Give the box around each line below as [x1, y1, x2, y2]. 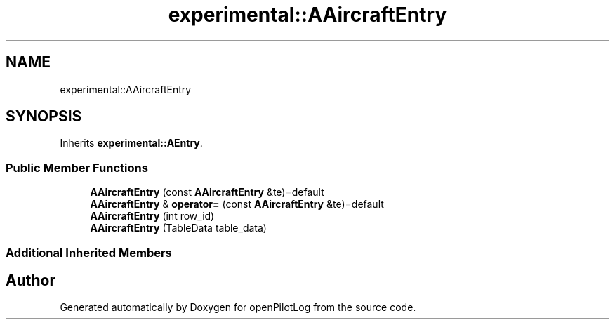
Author [6, 271, 55, 289]
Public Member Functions [6, 160, 148, 175]
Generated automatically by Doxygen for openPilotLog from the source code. [60, 301, 416, 314]
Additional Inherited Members [6, 245, 172, 260]
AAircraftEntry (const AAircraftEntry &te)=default [90, 186, 324, 199]
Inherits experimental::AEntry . [60, 137, 203, 150]
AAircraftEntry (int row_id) [90, 210, 215, 223]
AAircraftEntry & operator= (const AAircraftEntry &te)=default [90, 198, 384, 211]
